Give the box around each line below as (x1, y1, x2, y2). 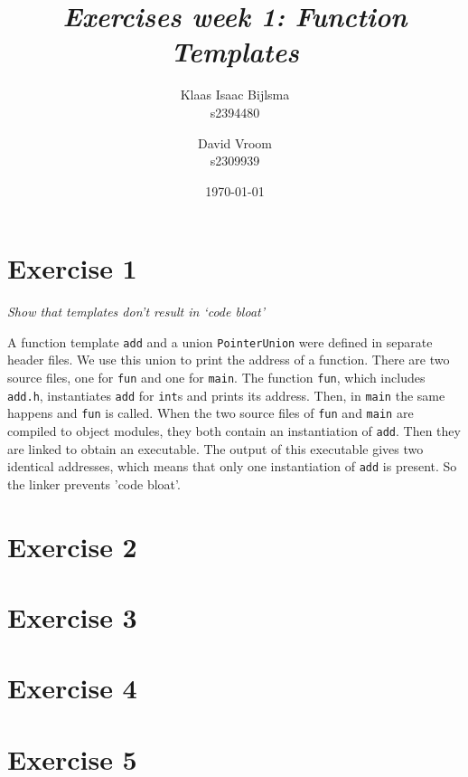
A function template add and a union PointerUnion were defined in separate (7, 332, 433, 351)
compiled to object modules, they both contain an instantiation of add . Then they (7, 422, 461, 441)
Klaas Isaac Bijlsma (180, 85, 290, 104)
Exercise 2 (7, 527, 137, 564)
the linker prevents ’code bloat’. (7, 474, 181, 493)
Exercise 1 (7, 250, 137, 287)
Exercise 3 (7, 599, 137, 636)
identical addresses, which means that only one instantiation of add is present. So (7, 457, 457, 476)
